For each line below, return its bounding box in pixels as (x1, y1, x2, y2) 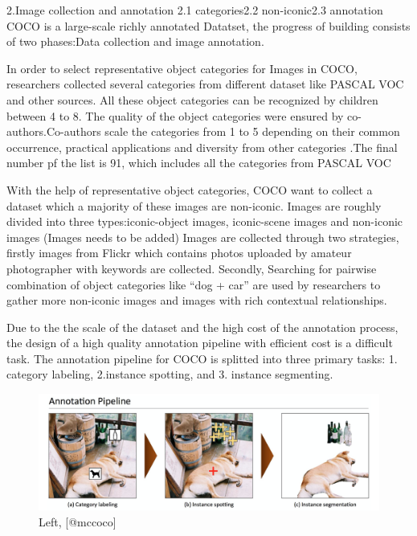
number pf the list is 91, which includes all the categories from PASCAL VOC (6, 154, 391, 171)
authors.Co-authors (6, 123, 101, 140)
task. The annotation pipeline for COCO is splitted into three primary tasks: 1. (6, 350, 398, 366)
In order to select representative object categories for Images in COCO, (6, 59, 358, 76)
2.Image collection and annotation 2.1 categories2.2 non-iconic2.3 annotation (6, 2, 383, 18)
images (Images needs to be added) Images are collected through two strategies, (6, 228, 399, 245)
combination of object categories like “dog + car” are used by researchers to (6, 276, 381, 293)
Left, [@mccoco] (39, 513, 117, 530)
